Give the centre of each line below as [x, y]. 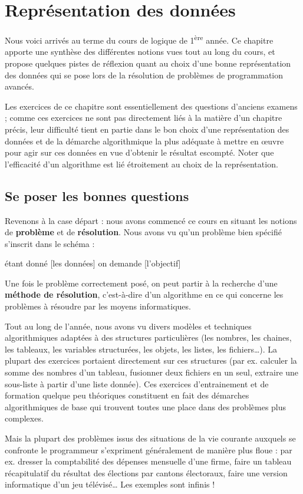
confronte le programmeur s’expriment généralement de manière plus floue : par [149, 449]
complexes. [24, 418]
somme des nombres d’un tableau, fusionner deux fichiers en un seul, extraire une [152, 372]
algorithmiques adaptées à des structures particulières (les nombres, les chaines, [148, 337]
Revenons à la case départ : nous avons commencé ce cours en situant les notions [151, 220]
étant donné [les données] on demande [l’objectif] [93, 263]
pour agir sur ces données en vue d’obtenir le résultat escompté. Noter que [139, 152]
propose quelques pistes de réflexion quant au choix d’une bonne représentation [148, 63]
